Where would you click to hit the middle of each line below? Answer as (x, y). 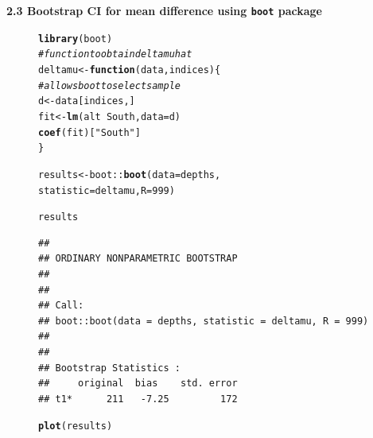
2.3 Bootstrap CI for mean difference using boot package (164, 10)
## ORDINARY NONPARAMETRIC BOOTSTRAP (138, 259)
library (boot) (76, 39)
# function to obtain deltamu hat (115, 54)
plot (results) (76, 426)
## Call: (61, 306)
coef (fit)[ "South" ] (89, 132)
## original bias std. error (138, 384)
